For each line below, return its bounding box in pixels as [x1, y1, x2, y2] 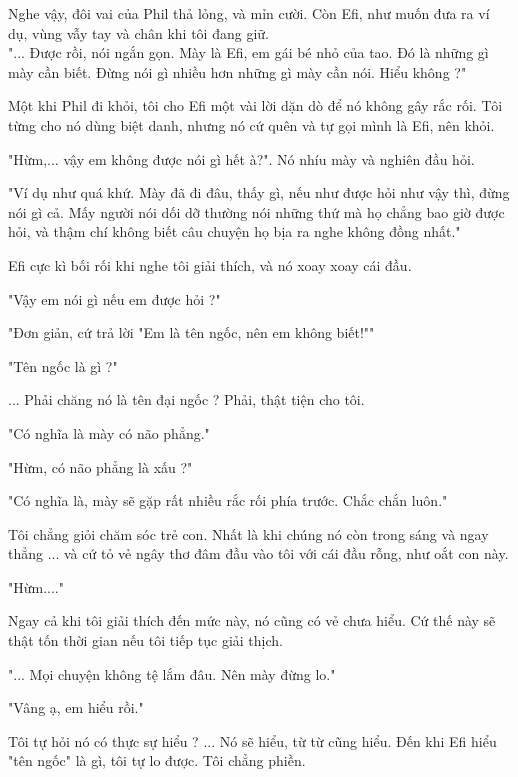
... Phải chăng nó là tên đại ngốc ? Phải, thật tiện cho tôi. [8, 389, 365, 410]
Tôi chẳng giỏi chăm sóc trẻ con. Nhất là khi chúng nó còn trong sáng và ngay [8, 523, 489, 544]
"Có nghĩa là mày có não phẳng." [8, 422, 210, 443]
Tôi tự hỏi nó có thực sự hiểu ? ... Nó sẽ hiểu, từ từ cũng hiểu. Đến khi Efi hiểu [8, 730, 497, 751]
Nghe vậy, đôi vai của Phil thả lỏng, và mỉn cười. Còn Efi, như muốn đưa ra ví [8, 3, 490, 23]
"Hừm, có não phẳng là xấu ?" [8, 456, 193, 477]
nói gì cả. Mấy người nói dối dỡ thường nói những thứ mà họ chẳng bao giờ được [8, 201, 505, 222]
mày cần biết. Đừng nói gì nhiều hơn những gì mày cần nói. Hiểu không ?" [8, 61, 467, 82]
